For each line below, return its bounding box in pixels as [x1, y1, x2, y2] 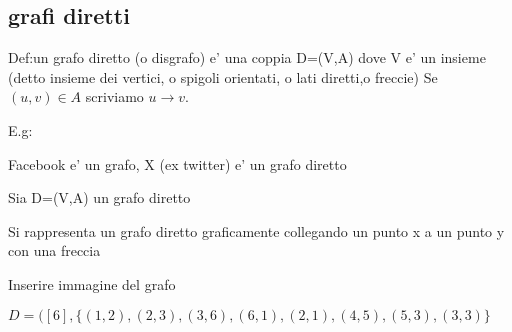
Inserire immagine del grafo [8, 273, 176, 294]
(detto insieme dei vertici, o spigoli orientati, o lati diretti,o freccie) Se [8, 66, 438, 87]
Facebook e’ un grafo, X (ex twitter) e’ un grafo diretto [8, 153, 347, 174]
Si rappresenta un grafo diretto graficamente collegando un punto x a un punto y [8, 220, 505, 241]
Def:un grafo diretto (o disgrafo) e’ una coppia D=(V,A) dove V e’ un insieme [8, 47, 486, 68]
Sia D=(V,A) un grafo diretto [8, 187, 191, 208]
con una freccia [8, 240, 101, 261]
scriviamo [85, 86, 144, 107]
